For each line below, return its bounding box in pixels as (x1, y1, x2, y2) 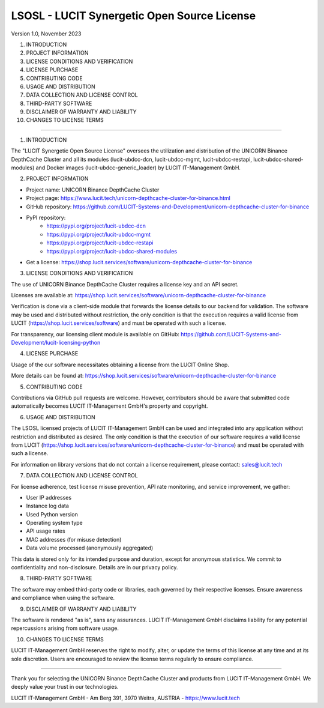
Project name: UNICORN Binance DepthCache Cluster (26, 186, 160, 193)
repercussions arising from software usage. (11, 625, 119, 632)
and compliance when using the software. (11, 595, 115, 602)
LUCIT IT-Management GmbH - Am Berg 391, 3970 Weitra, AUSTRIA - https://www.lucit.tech (11, 694, 240, 701)
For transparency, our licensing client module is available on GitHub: (11, 330, 180, 337)
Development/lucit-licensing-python (11, 339, 101, 346)
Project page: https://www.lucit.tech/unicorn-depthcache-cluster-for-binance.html (26, 195, 231, 202)
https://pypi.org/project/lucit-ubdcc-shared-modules (46, 247, 177, 255)
